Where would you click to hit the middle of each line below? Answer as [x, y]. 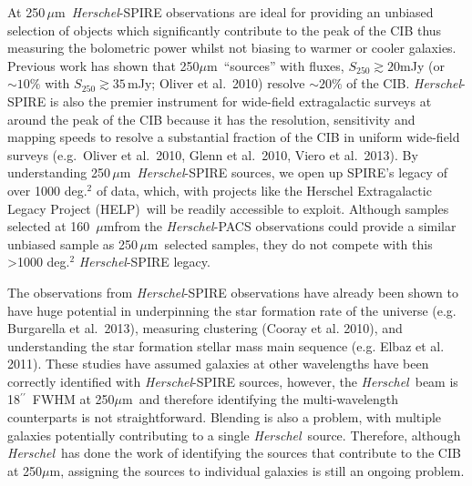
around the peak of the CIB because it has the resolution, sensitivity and [211, 119]
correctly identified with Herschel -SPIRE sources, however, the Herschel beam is [233, 381]
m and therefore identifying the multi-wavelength [260, 399]
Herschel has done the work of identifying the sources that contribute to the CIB [234, 453]
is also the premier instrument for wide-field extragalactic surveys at [241, 101]
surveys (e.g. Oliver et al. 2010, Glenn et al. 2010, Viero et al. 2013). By [213, 154]
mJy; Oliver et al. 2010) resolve [216, 83]
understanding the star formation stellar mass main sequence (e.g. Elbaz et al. [226, 345]
